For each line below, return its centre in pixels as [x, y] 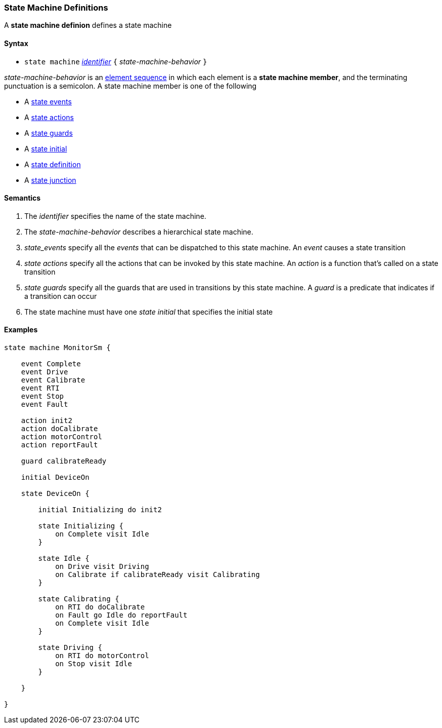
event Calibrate [53, 380]
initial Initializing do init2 [100, 510]
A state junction [50, 180]
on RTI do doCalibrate [100, 607]
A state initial [46, 148]
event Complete [51, 364]
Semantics [23, 198]
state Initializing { [81, 526]
